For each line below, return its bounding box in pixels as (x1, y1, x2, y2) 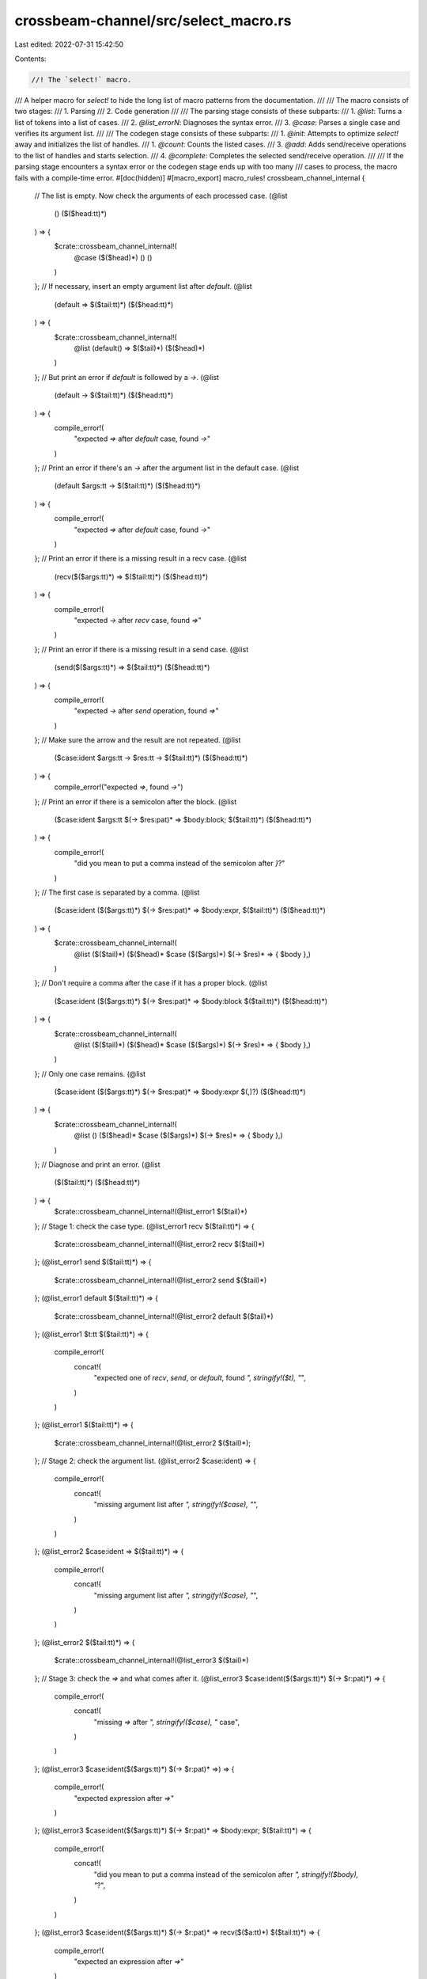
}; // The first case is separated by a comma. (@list (34, 887, 200, 897)
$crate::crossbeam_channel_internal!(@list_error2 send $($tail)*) (54, 1275, 267, 1285)
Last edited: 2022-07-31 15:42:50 (14, 40, 124, 49)
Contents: (14, 54, 47, 63)
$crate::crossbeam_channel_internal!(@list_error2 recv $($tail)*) (54, 1239, 265, 1248)
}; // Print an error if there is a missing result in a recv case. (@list (34, 554, 247, 564)
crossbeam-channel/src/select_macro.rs (14, 12, 292, 29)
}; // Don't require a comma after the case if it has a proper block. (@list (34, 978, 268, 988)
